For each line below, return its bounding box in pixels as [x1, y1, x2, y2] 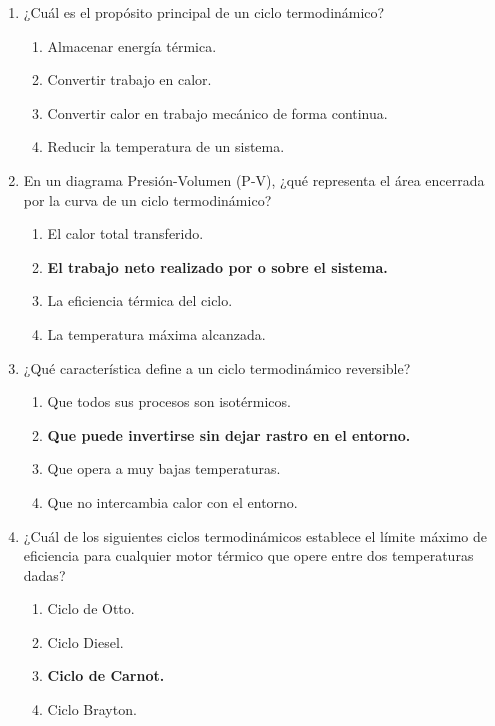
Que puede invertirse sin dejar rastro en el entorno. [47, 424, 411, 445]
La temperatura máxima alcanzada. [47, 323, 266, 344]
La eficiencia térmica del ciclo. [47, 290, 233, 311]
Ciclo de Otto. [47, 598, 135, 619]
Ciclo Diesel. [47, 631, 124, 652]
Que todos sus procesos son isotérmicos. [47, 391, 291, 412]
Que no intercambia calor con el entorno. [47, 491, 298, 512]
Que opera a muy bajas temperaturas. [47, 458, 281, 479]
